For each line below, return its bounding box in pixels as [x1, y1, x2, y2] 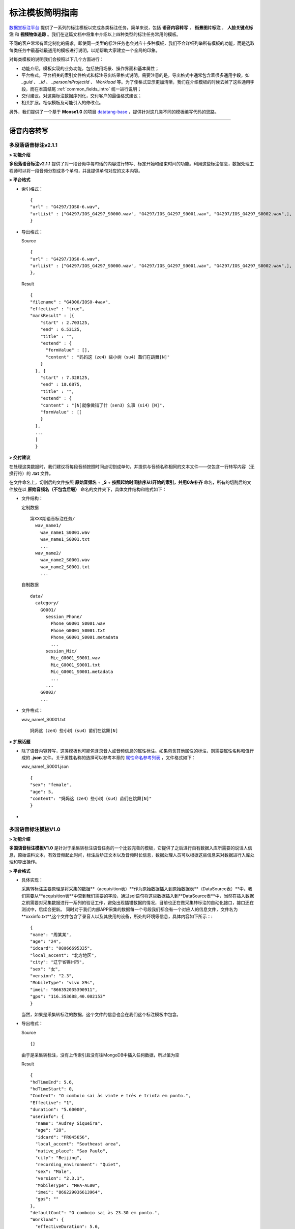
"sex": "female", [30, 782, 72, 788]
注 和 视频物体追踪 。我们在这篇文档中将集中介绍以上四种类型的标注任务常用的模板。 [9, 31, 181, 37]
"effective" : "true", [30, 306, 85, 312]
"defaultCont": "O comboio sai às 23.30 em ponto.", [30, 1210, 160, 1216]
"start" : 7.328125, [40, 375, 90, 380]
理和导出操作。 [9, 859, 39, 865]
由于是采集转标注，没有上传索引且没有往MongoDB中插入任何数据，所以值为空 [21, 1052, 179, 1058]
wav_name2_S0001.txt [40, 564, 90, 570]
